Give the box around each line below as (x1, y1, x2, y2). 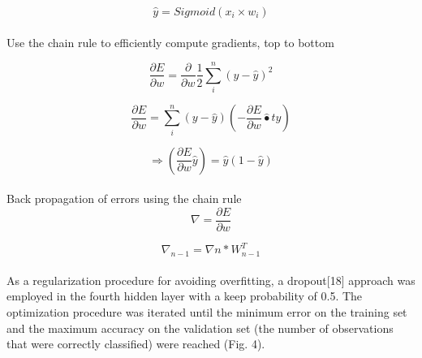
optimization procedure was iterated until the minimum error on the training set (6, 303, 407, 320)
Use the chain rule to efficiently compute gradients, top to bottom (6, 33, 334, 50)
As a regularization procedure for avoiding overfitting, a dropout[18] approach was (6, 271, 416, 288)
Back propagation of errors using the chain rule (6, 190, 242, 207)
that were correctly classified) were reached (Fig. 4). (6, 335, 265, 352)
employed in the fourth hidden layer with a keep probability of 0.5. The (6, 287, 363, 304)
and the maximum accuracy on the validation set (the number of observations (6, 319, 394, 336)
